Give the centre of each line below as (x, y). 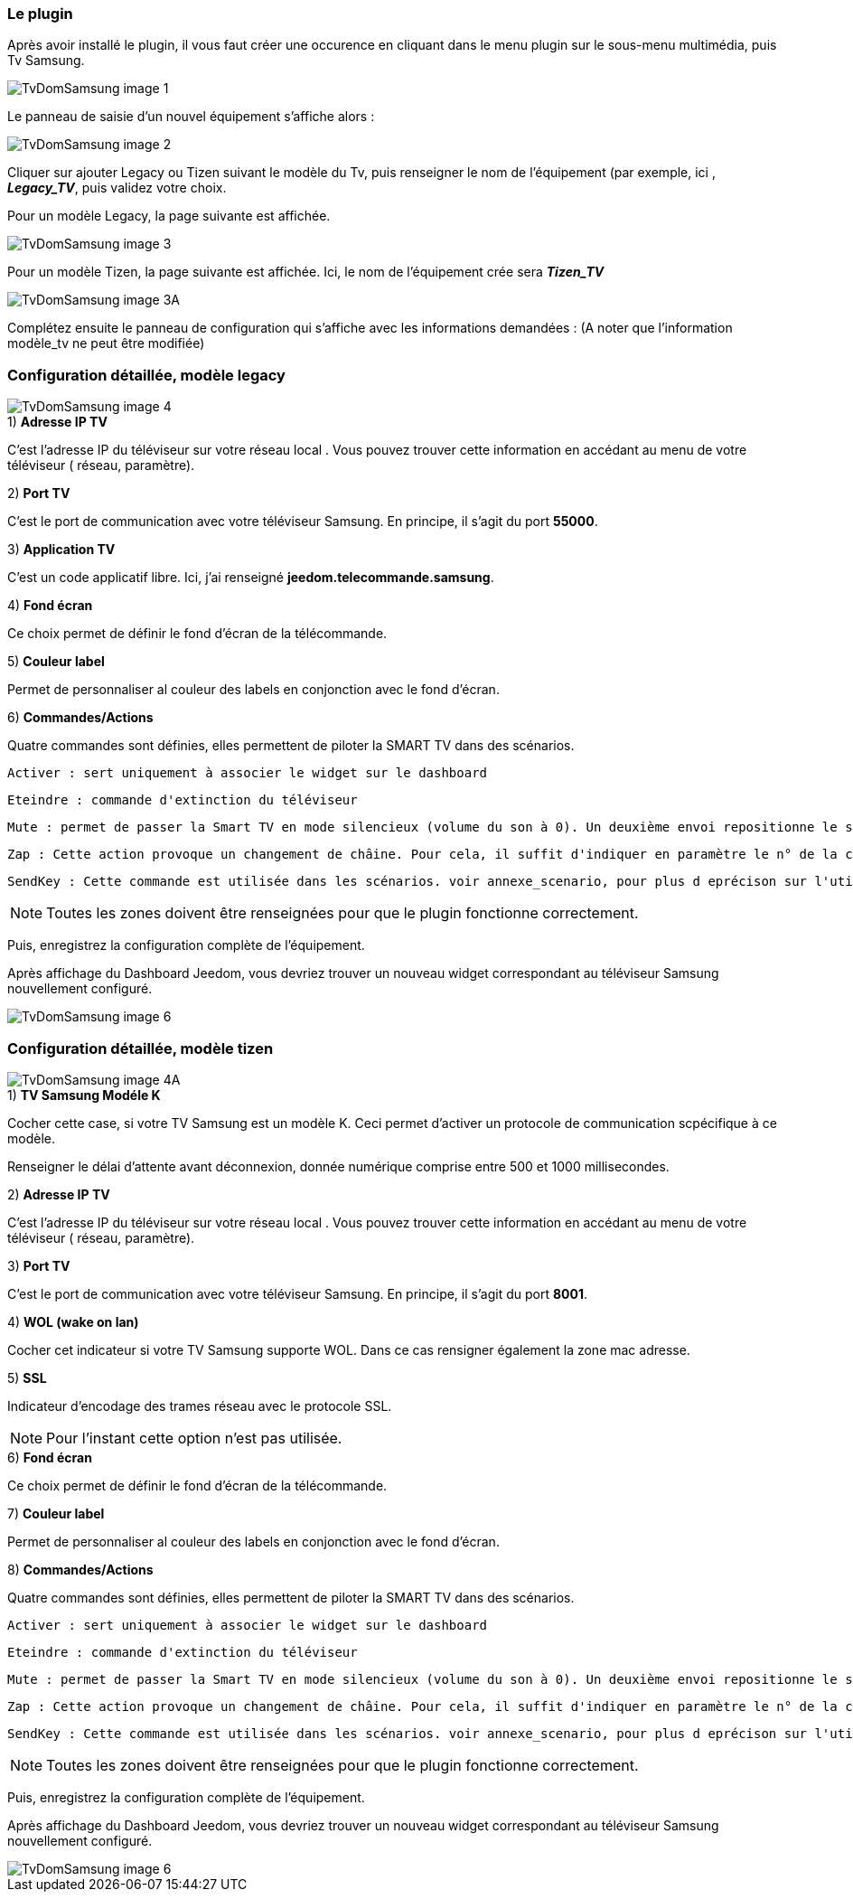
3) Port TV (39, 1265)
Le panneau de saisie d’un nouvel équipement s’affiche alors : (191, 117)
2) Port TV (39, 494)
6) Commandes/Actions (80, 718)
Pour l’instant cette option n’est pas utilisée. (194, 1438)
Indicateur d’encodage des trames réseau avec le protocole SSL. (200, 1405)
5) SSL (27, 1377)
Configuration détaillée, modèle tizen (141, 1048)
